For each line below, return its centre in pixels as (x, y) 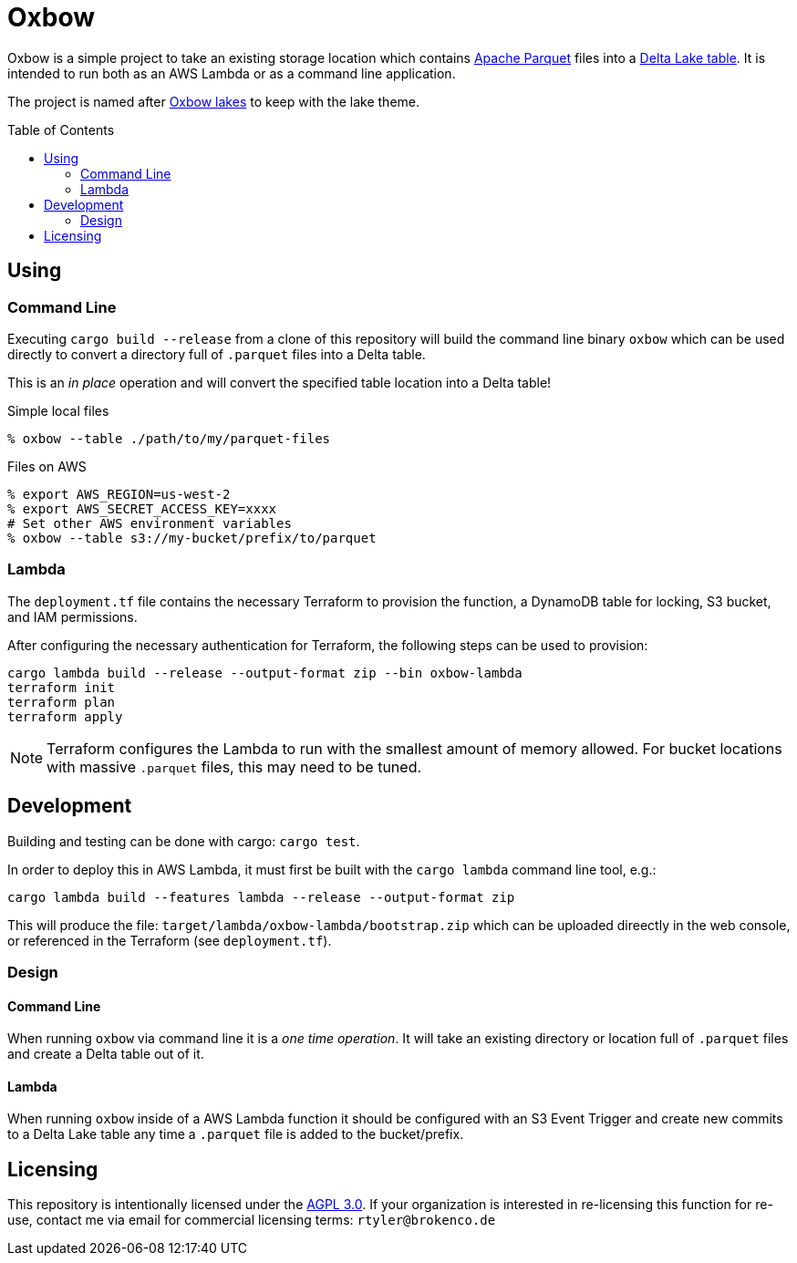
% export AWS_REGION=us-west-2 (119, 494)
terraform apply (65, 716)
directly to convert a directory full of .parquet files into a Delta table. (217, 354)
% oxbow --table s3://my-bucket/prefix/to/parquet (192, 538)
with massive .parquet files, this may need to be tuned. (234, 766)
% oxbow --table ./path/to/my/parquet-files (169, 438)
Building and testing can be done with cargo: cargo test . (184, 841)
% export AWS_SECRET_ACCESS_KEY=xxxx (142, 508)
